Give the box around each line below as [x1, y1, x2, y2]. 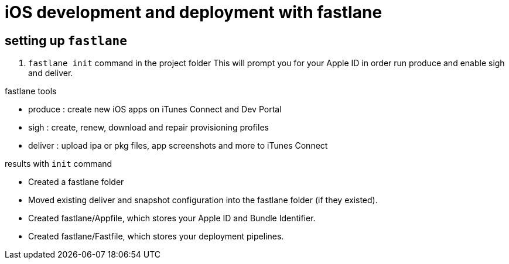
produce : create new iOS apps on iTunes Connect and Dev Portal [28, 104, 282, 115]
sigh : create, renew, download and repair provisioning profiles [28, 122, 269, 133]
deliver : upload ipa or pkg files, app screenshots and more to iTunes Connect [28, 140, 328, 151]
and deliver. [28, 68, 73, 78]
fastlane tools [5, 86, 57, 97]
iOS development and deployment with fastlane [5, 2, 382, 22]
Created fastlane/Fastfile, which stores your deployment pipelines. [28, 231, 284, 242]
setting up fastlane [5, 33, 127, 48]
